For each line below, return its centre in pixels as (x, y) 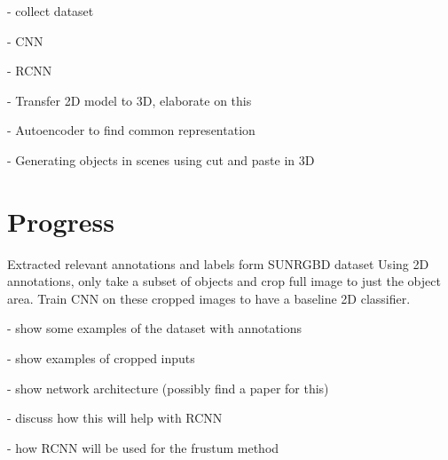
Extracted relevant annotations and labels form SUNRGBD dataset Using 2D (218, 263)
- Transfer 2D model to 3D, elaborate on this (130, 100)
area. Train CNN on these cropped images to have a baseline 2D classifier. (209, 298)
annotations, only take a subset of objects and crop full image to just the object (224, 281)
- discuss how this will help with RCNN (115, 418)
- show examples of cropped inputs (101, 358)
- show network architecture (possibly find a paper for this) (168, 388)
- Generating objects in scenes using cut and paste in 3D (161, 159)
